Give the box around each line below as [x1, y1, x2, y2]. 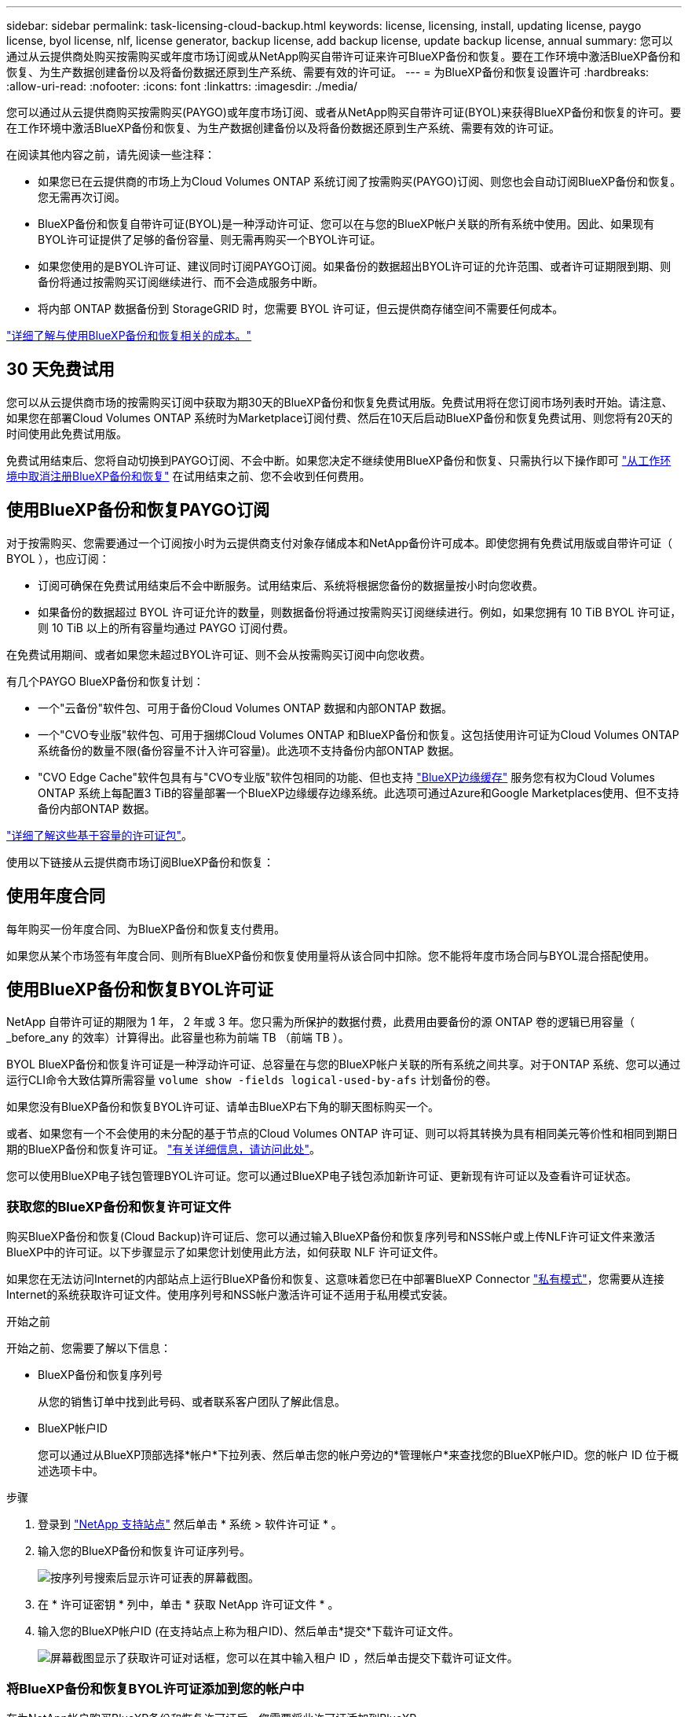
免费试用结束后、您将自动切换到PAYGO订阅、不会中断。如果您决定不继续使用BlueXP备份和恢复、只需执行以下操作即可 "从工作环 [6, 453, 672, 467]
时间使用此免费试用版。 [6, 426, 127, 440]
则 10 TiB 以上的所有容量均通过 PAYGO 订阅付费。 [38, 620, 295, 634]
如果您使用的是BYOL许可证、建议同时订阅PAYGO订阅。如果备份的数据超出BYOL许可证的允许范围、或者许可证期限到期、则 [38, 259, 672, 273]
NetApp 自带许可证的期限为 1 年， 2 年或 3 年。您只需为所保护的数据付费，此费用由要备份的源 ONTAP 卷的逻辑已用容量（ [6, 1015, 635, 1029]
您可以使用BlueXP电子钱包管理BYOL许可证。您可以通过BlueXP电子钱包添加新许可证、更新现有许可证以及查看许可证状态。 [6, 1169, 637, 1183]
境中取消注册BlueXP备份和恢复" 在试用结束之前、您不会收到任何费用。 [6, 469, 371, 483]
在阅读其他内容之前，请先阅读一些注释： [6, 148, 215, 161]
